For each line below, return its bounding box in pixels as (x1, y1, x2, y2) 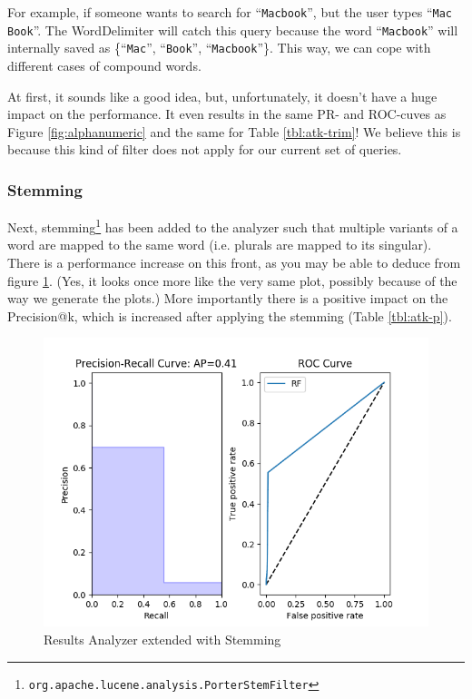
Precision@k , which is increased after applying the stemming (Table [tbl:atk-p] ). (7, 306, 452, 325)
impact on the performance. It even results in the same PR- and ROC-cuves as (7, 104, 447, 123)
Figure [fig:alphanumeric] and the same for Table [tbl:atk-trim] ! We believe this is (7, 122, 461, 141)
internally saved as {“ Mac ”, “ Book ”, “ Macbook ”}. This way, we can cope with (7, 38, 431, 57)
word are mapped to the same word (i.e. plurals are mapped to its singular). (7, 235, 432, 254)
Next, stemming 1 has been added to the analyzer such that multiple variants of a (7, 215, 458, 236)
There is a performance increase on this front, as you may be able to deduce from (7, 253, 461, 271)
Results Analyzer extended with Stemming (44, 629, 281, 648)
